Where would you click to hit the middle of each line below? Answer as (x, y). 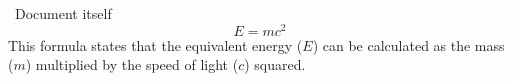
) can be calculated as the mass (408, 44)
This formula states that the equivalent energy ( (155, 44)
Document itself (63, 13)
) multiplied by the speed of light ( (132, 64)
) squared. (275, 64)
